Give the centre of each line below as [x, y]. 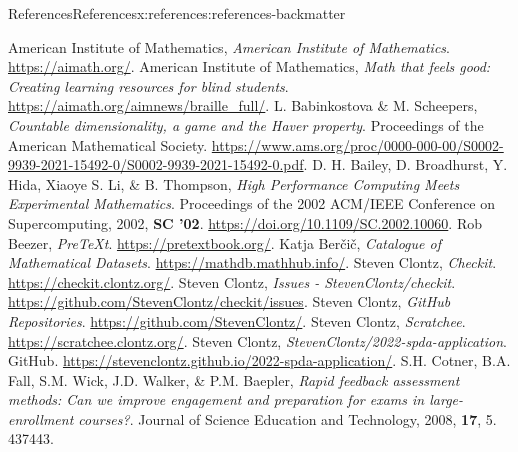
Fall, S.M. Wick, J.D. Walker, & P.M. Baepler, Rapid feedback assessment [234, 379]
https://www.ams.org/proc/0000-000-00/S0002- [357, 144]
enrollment [41, 418]
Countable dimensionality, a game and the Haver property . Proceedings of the [246, 124]
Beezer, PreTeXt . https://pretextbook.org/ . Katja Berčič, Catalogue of [224, 242]
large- [446, 399]
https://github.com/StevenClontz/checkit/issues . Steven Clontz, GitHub [229, 301]
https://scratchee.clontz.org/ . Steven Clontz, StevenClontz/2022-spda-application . [257, 340]
